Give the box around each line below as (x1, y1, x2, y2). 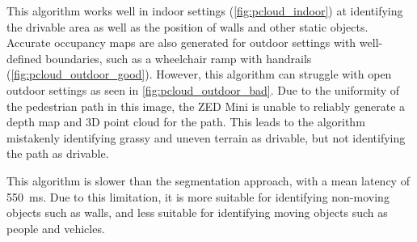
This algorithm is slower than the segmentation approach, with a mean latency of (6, 172, 410, 189)
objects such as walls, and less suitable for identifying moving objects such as (6, 204, 388, 221)
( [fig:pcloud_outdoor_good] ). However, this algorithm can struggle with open (6, 66, 392, 83)
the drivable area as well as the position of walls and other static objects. (6, 18, 369, 35)
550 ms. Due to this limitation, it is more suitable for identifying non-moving (6, 188, 390, 205)
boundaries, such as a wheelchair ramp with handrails (45, 49, 312, 66)
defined (6, 49, 42, 66)
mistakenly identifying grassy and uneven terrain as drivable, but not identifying (6, 129, 406, 146)
